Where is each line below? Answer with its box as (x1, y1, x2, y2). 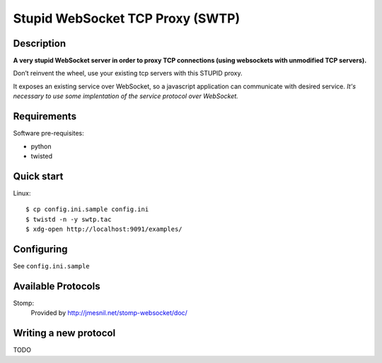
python (30, 142, 52, 150)
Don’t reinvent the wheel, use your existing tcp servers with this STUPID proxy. (13, 69, 243, 78)
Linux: (13, 189, 31, 197)
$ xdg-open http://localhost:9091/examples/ (25, 225, 183, 233)
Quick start (13, 170, 64, 182)
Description (13, 37, 66, 49)
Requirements (13, 110, 77, 123)
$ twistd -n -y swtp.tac (25, 215, 112, 223)
